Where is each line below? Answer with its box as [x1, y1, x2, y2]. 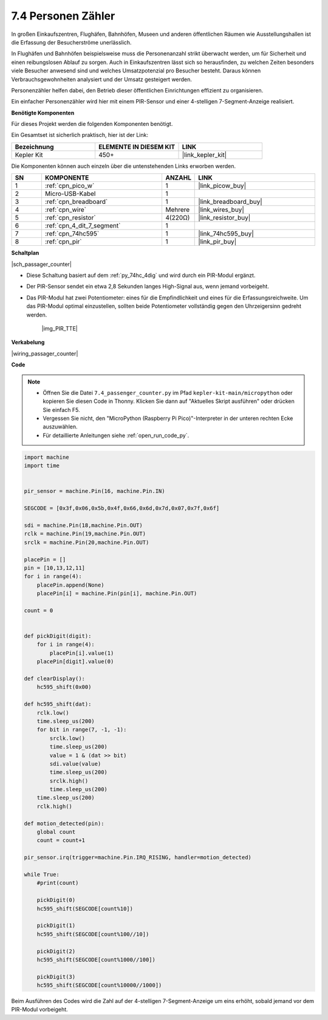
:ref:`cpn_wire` [44, 206, 87, 214]
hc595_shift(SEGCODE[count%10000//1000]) [36, 982, 162, 989]
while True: [24, 871, 60, 878]
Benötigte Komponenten [11, 109, 75, 116]
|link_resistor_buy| [198, 214, 251, 222]
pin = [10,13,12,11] [24, 564, 85, 571]
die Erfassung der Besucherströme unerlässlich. [11, 38, 132, 46]
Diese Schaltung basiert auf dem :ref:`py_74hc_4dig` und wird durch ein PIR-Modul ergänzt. [26, 271, 256, 279]
